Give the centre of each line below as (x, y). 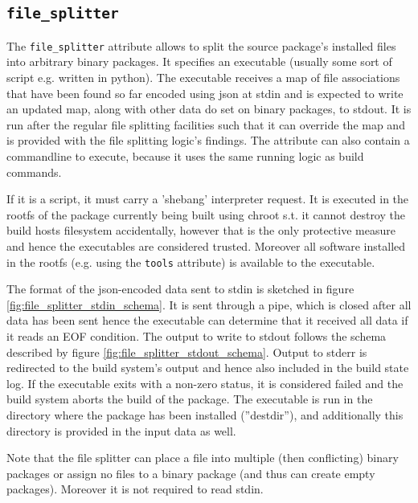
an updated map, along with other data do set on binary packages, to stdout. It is (209, 109)
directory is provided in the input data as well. (121, 430)
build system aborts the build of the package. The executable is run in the (190, 399)
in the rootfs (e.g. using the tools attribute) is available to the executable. (191, 262)
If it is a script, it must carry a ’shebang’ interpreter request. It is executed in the (208, 199)
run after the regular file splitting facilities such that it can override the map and (206, 124)
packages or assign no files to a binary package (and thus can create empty (191, 473)
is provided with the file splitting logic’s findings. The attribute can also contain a (208, 140)
